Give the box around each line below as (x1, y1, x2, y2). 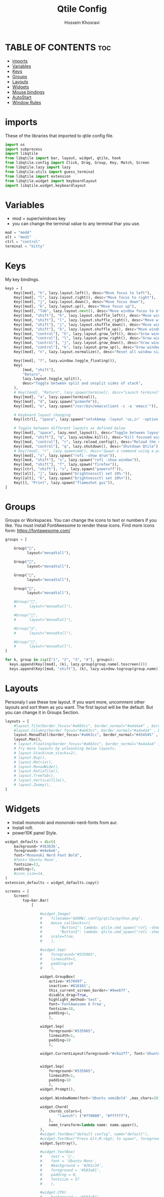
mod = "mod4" (5, 230, 32, 235)
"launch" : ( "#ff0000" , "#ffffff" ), (57, 1114, 130, 1118)
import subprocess (5, 146, 42, 152)
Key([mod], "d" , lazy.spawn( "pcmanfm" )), (14, 399, 99, 404)
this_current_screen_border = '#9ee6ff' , (48, 988, 130, 993)
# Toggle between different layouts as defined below (14, 426, 125, 431)
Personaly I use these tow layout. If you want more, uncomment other (5, 699, 145, 705)
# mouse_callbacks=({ (40, 920, 91, 926)
